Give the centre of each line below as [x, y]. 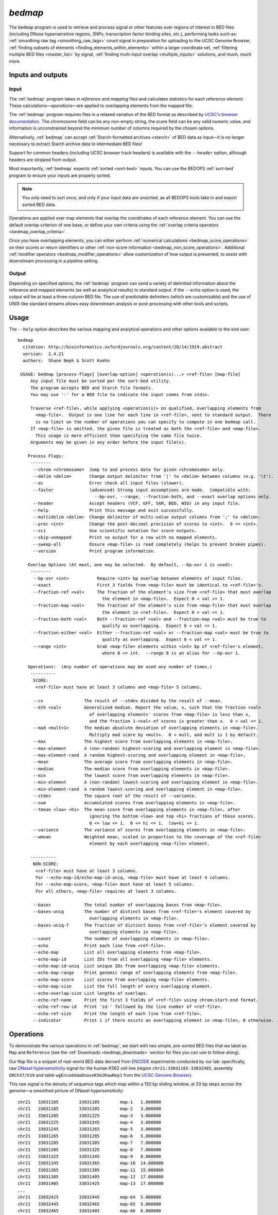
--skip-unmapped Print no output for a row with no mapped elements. [125, 538]
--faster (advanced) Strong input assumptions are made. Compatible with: [142, 490]
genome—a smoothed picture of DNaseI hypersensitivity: [66, 1091]
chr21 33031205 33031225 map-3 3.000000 [89, 1116]
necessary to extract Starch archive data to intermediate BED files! [76, 144]
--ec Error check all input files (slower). [108, 483]
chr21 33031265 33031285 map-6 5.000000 [89, 1136]
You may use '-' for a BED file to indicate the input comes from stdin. [120, 395]
